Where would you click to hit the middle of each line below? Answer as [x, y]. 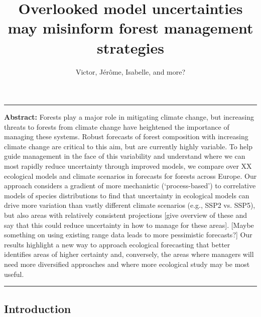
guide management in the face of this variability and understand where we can [125, 156]
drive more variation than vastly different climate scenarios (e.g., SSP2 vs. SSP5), [130, 205]
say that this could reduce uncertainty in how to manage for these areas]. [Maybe [129, 225]
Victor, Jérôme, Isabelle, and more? [130, 71]
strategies [130, 47]
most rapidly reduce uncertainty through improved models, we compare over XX [128, 166]
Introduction [38, 308]
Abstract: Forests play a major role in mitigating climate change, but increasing [129, 117]
